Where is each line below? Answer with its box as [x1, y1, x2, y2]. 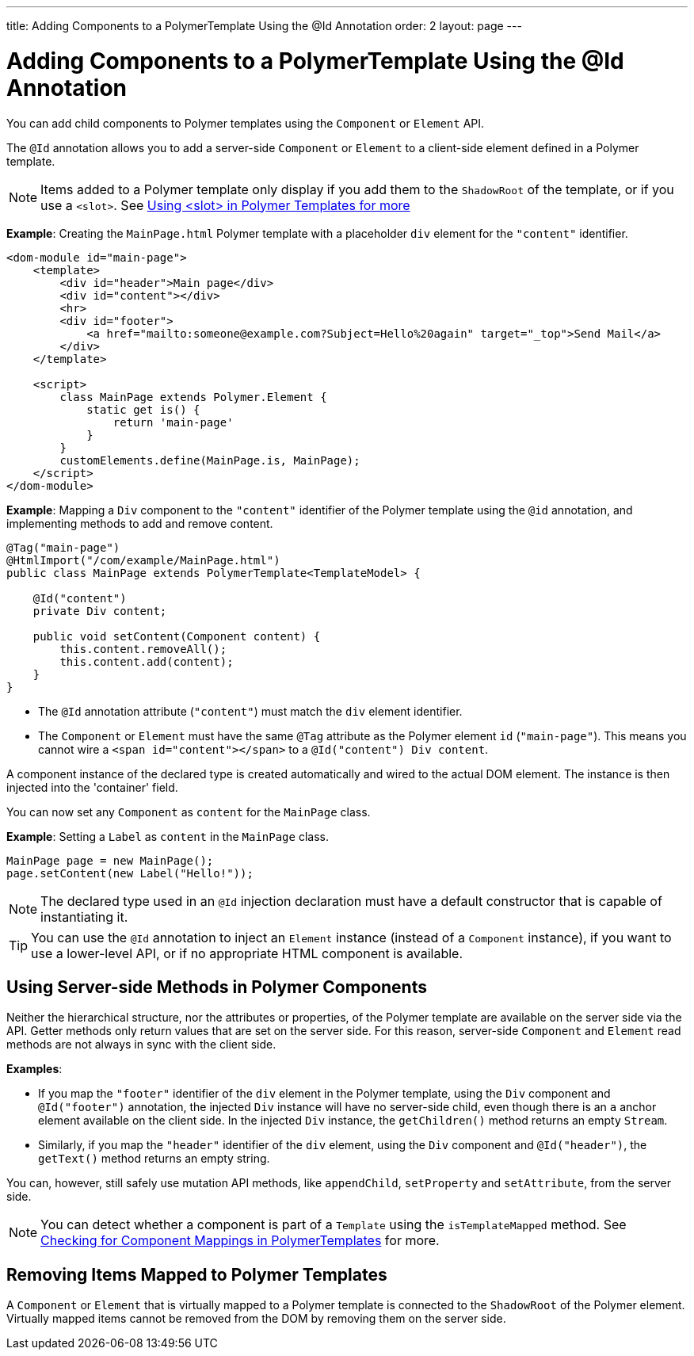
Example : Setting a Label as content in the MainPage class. [6, 829, 329, 843]
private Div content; [32, 604, 167, 617]
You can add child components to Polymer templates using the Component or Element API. [6, 116, 485, 130]
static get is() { [86, 403, 200, 416]
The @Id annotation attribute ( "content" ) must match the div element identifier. [38, 704, 463, 718]
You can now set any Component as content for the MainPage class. [6, 804, 371, 819]
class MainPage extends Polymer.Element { [59, 390, 327, 403]
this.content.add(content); [59, 655, 234, 668]
